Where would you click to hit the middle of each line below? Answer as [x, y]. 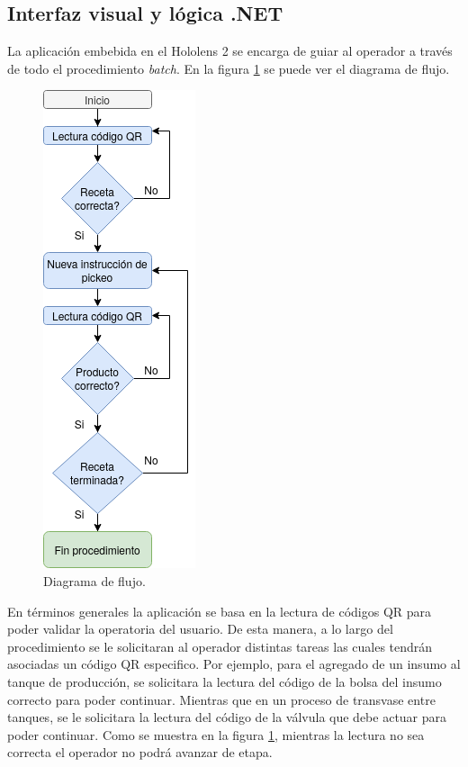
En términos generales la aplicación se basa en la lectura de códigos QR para [220, 611]
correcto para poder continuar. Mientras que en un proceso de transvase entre [221, 699]
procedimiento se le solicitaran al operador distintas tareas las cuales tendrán [220, 646]
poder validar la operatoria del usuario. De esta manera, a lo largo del [200, 629]
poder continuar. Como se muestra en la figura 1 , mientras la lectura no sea [216, 734]
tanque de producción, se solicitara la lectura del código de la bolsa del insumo [225, 681]
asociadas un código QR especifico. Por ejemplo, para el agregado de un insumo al [234, 664]
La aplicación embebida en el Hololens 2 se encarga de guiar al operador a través [230, 51]
